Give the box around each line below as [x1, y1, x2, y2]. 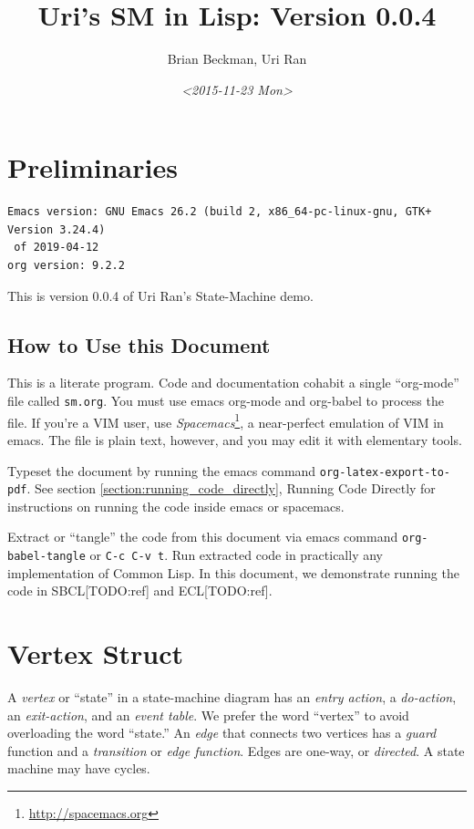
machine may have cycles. [7, 759, 150, 778]
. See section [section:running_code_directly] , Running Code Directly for [26, 479, 436, 498]
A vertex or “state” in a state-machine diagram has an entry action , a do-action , [7, 688, 457, 707]
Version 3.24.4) [7, 223, 106, 236]
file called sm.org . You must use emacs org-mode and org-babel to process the [7, 391, 444, 410]
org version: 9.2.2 [7, 259, 125, 273]
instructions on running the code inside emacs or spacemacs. [7, 496, 345, 515]
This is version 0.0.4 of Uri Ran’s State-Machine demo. [7, 285, 314, 305]
